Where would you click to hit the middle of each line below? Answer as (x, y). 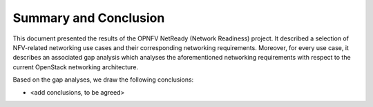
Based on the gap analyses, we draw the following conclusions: (103, 80)
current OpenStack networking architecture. (76, 67)
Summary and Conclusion (89, 18)
